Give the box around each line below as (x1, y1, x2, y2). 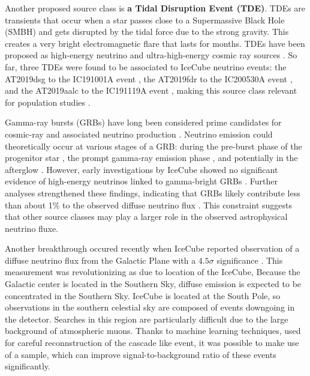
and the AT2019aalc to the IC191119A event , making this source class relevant (5, 84, 297, 97)
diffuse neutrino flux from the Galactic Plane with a (5, 253, 196, 266)
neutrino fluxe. (5, 222, 59, 234)
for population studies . (5, 96, 91, 108)
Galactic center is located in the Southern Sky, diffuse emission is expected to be (5, 277, 302, 290)
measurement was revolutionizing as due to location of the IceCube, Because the (5, 265, 300, 278)
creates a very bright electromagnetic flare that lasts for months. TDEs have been (5, 37, 305, 49)
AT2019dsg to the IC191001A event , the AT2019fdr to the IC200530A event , (5, 72, 293, 85)
